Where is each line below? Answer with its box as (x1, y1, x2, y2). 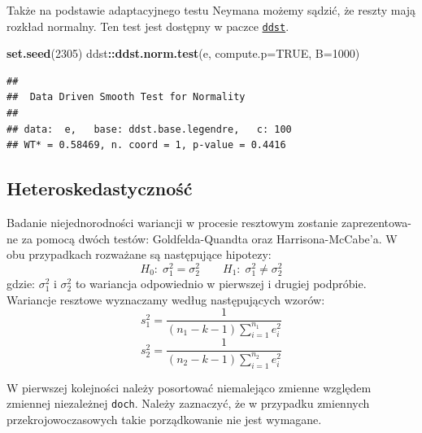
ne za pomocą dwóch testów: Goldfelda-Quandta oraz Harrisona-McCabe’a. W (7, 230, 398, 247)
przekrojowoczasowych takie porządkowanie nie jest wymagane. (7, 410, 322, 427)
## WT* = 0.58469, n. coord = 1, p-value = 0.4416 (7, 139, 286, 151)
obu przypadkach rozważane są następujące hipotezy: (7, 246, 272, 263)
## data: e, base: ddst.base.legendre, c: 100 (7, 123, 292, 135)
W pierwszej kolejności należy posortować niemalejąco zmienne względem (7, 378, 372, 396)
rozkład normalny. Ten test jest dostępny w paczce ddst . (7, 17, 289, 34)
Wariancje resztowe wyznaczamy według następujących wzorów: (7, 291, 325, 308)
